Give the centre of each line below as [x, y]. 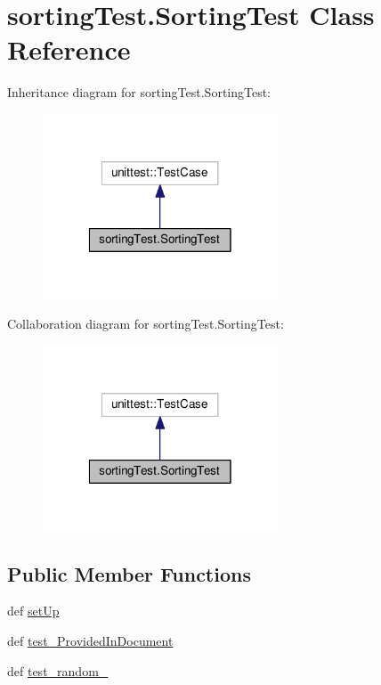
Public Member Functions [129, 573]
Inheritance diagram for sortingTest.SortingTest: [139, 92]
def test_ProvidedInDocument [90, 640]
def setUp [33, 611]
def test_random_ [58, 670]
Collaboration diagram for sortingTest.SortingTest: [146, 324]
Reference [69, 49]
